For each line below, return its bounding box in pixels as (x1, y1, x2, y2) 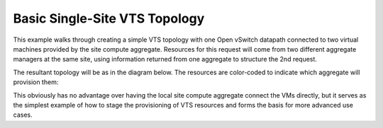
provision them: (13, 78, 59, 86)
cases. (13, 110, 33, 120)
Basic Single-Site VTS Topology (13, 11, 205, 26)
